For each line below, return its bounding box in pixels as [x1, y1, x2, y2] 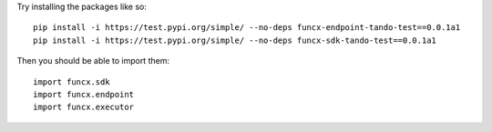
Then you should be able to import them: [16, 56, 170, 66]
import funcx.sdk [33, 76, 110, 86]
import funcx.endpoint [33, 89, 135, 99]
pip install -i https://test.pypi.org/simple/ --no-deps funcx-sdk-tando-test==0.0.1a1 [33, 35, 437, 46]
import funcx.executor [33, 102, 135, 113]
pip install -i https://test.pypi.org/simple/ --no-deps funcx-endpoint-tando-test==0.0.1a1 [33, 23, 461, 33]
